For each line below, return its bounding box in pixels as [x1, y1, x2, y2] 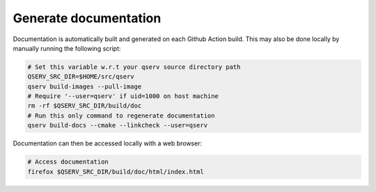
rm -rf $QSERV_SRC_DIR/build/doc [27, 102, 142, 110]
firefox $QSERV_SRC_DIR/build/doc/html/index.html [27, 168, 205, 175]
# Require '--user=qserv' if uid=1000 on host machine [27, 93, 219, 100]
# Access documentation [27, 158, 109, 166]
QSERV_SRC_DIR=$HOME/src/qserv [27, 73, 135, 81]
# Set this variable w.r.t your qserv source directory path [27, 63, 241, 71]
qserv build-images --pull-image [27, 82, 142, 90]
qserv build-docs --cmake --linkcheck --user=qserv [27, 122, 208, 129]
